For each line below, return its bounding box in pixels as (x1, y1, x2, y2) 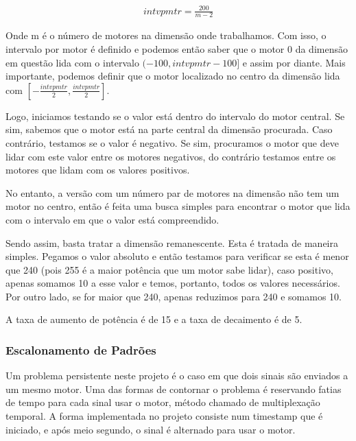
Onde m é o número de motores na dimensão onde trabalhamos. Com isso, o (5, 28, 327, 43)
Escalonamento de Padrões (5, 341, 156, 358)
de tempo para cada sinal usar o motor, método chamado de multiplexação (5, 395, 320, 409)
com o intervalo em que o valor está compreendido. (5, 212, 219, 226)
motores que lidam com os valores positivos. (5, 163, 190, 177)
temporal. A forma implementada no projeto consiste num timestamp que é (5, 409, 323, 423)
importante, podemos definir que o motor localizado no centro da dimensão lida (5, 69, 340, 83)
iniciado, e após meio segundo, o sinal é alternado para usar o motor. (5, 422, 296, 436)
